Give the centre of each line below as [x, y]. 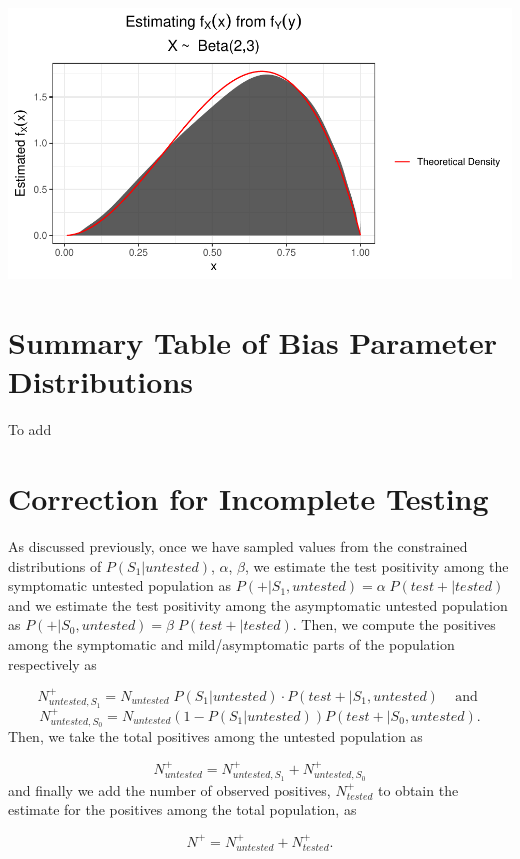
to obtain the [418, 789]
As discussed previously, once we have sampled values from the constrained [238, 546]
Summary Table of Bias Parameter [253, 342]
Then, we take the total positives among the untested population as [215, 736]
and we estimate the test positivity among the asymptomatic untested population [258, 604]
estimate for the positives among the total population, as [182, 809]
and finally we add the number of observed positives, [169, 789]
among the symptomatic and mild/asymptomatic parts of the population [231, 643]
